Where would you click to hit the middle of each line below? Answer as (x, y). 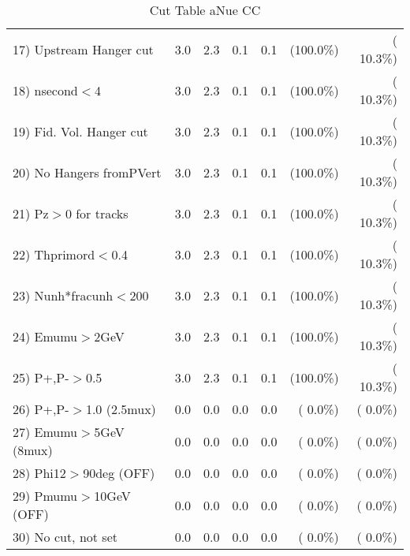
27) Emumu (45, 432)
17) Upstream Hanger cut (83, 49)
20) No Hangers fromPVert (87, 172)
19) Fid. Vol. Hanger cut (80, 131)
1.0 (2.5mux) (121, 409)
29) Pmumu (45, 496)
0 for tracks (97, 213)
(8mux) (33, 450)
